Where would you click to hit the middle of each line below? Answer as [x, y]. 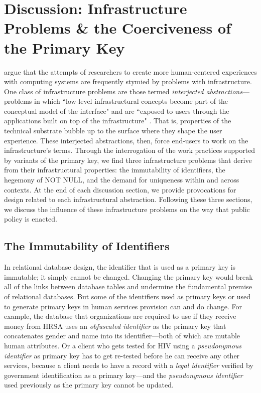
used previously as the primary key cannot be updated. [89, 385]
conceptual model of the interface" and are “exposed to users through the [117, 111]
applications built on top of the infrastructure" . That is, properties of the [118, 121]
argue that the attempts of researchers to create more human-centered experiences [130, 71]
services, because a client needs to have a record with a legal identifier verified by [129, 365]
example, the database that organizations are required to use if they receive [120, 316]
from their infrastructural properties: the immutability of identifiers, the [115, 170]
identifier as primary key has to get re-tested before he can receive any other [122, 355]
